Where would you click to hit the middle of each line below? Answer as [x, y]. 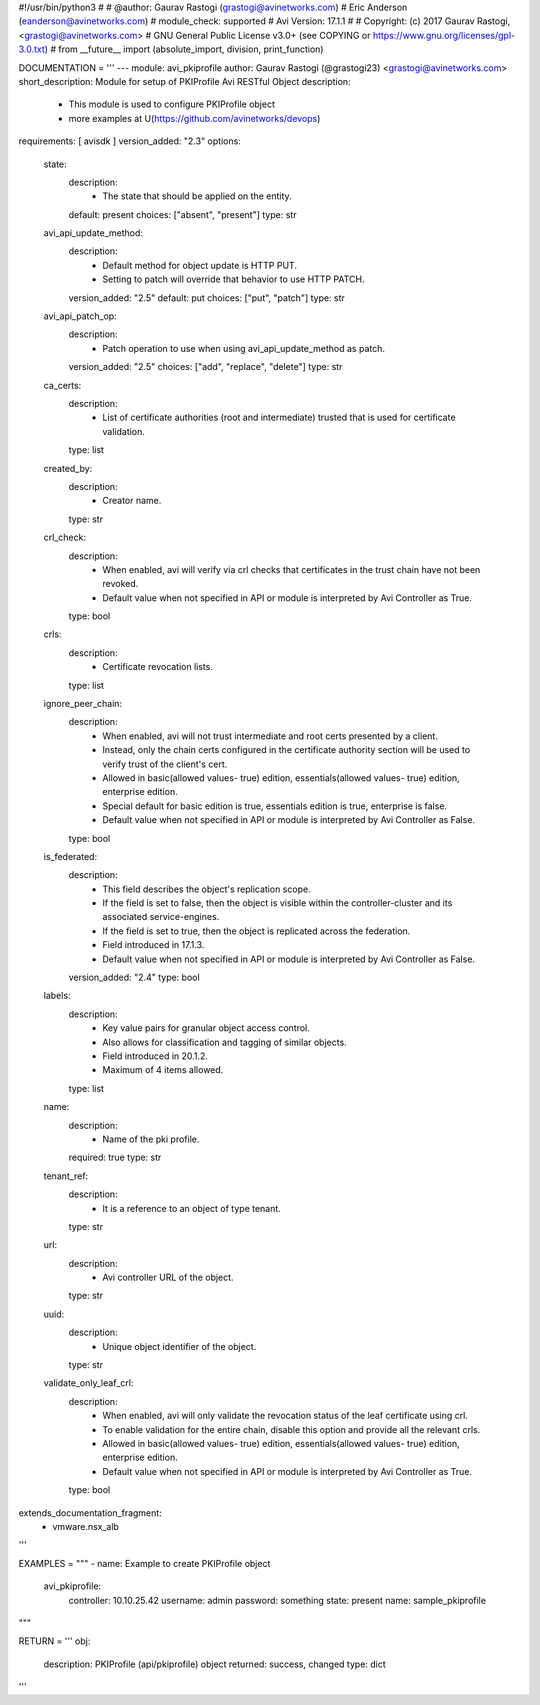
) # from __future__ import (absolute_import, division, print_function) [184, 49]
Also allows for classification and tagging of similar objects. [224, 1042]
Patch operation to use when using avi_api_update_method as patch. [243, 348]
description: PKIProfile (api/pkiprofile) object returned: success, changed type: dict [215, 1664]
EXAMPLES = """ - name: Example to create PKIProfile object [144, 1563]
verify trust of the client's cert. [165, 764]
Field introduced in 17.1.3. [153, 945]
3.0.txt [31, 49]
